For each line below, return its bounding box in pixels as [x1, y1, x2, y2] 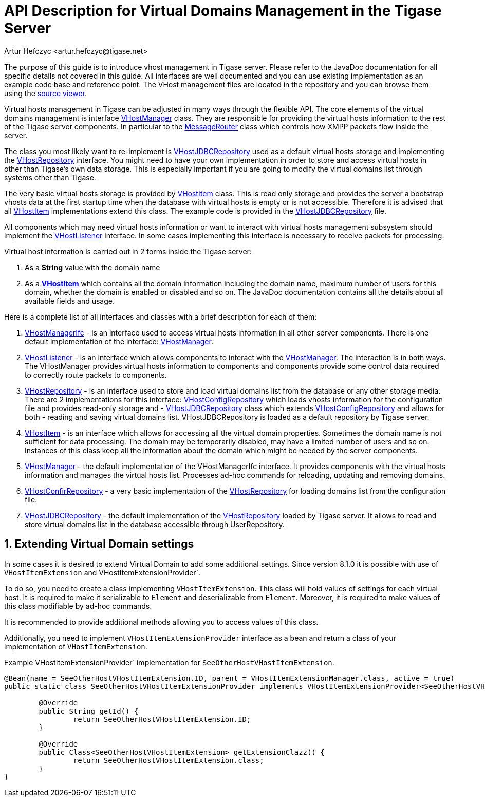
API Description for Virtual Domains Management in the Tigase [4, 2, 442, 20]
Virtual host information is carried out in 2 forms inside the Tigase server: [4, 247, 252, 256]
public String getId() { [39, 706, 139, 715]
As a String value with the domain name [25, 263, 160, 272]
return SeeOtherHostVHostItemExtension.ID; [73, 715, 251, 723]
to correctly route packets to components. [25, 370, 167, 379]
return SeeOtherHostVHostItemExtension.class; [73, 756, 264, 765]
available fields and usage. [25, 296, 115, 305]
